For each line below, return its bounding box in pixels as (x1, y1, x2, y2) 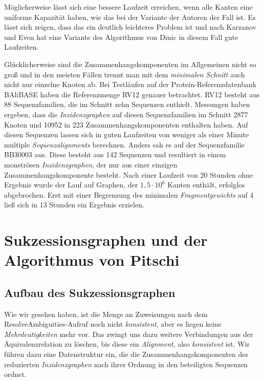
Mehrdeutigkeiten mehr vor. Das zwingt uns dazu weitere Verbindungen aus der (4, 328, 253, 339)
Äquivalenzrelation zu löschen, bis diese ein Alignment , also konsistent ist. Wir (4, 338, 250, 349)
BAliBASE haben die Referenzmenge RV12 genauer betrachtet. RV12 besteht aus (4, 89, 260, 99)
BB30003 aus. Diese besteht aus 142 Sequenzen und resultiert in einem (4, 149, 226, 160)
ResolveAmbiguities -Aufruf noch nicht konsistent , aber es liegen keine (4, 319, 222, 329)
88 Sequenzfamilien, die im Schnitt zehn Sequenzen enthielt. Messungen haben (4, 99, 250, 110)
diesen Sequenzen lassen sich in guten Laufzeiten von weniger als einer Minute (4, 129, 249, 140)
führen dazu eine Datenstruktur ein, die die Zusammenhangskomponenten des (4, 349, 249, 359)
